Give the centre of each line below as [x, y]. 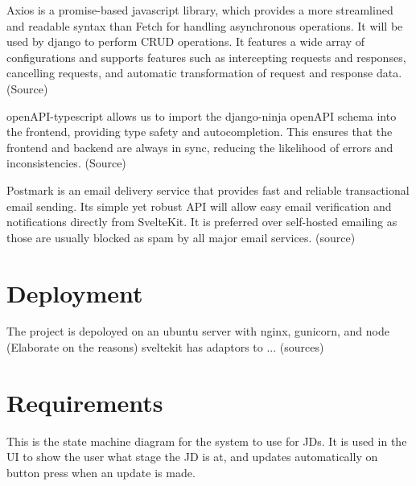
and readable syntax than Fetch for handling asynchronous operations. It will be [205, 25]
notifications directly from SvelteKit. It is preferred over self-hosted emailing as [202, 222]
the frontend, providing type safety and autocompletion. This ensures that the [200, 132]
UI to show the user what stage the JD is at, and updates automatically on [192, 457]
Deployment [75, 292]
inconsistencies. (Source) [66, 163]
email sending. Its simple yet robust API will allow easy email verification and [199, 206]
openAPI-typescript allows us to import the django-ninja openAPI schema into [202, 115]
